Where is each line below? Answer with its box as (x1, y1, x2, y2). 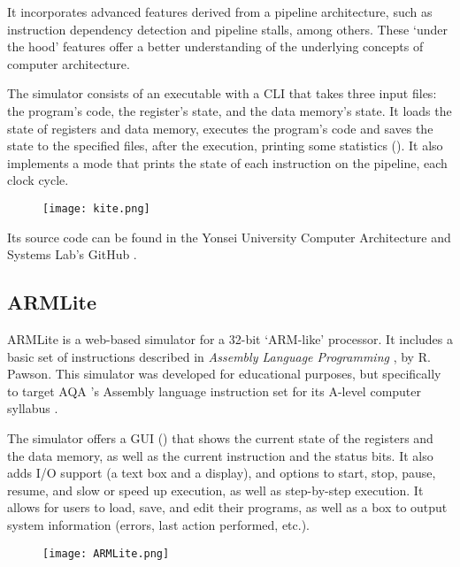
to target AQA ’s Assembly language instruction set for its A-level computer (7, 381, 422, 400)
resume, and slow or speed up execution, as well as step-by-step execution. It (7, 480, 424, 499)
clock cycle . (7, 171, 69, 189)
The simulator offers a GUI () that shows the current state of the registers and (7, 428, 433, 447)
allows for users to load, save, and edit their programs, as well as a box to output (7, 498, 448, 517)
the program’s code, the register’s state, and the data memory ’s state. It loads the (7, 101, 452, 119)
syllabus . (7, 399, 58, 418)
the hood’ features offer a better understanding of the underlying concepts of (7, 37, 424, 56)
